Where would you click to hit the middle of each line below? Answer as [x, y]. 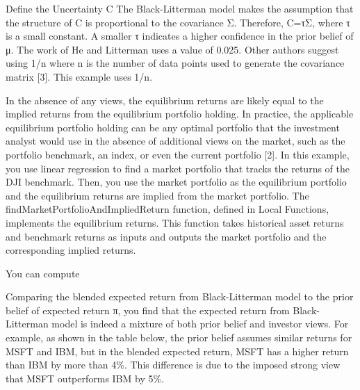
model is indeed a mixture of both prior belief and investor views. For [200, 324]
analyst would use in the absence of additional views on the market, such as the [175, 141]
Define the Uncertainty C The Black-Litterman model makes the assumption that [180, 8]
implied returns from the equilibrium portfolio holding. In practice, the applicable [180, 114]
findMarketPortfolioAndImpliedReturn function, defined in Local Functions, [167, 209]
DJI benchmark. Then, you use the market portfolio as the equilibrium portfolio [176, 182]
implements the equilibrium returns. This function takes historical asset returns [175, 222]
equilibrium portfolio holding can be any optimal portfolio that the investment [173, 127]
